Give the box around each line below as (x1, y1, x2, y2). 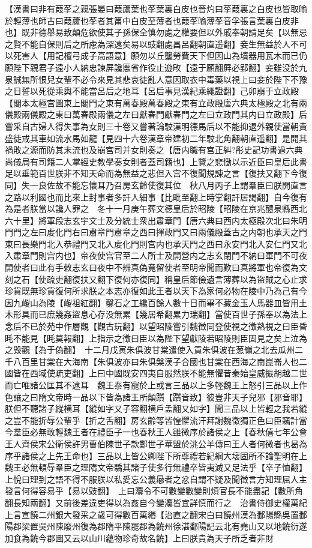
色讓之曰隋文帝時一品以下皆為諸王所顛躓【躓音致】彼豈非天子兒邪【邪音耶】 (5, 390, 307, 403)
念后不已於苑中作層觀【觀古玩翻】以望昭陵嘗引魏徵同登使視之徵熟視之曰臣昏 (5, 320, 307, 333)
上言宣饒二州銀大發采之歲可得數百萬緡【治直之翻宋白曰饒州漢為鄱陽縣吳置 (5, 508, 299, 520)
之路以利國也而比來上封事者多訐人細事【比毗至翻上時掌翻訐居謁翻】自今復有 (5, 190, 307, 203)
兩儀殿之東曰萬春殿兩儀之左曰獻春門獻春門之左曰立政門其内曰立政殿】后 (21, 108, 307, 121)
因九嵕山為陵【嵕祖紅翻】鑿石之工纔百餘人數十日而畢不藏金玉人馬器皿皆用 (5, 296, 299, 309)
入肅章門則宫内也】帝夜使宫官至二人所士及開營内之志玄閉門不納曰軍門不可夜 (5, 249, 307, 262)
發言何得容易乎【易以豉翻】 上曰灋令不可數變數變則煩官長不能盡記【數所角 (5, 484, 303, 497)
